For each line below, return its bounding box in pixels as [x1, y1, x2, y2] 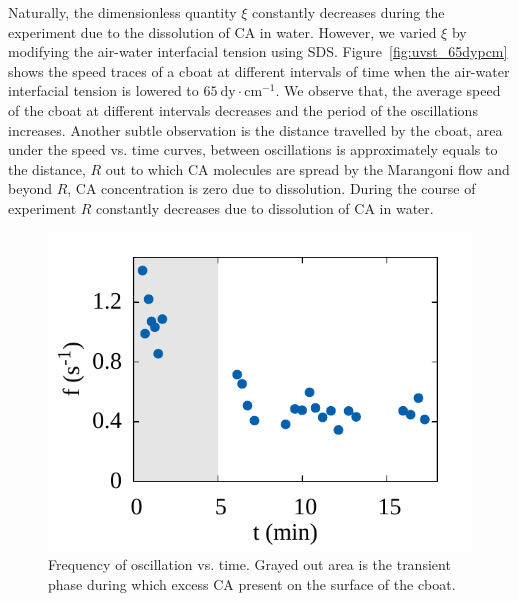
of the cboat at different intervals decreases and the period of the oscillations [8, 99, 478, 120]
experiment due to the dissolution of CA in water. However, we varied [8, 21, 437, 42]
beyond [8, 178, 52, 199]
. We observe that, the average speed [275, 80, 501, 101]
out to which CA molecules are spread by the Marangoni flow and [105, 158, 510, 179]
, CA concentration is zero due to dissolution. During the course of [67, 178, 476, 199]
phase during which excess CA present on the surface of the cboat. [48, 573, 456, 594]
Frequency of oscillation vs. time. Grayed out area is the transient [48, 554, 451, 575]
